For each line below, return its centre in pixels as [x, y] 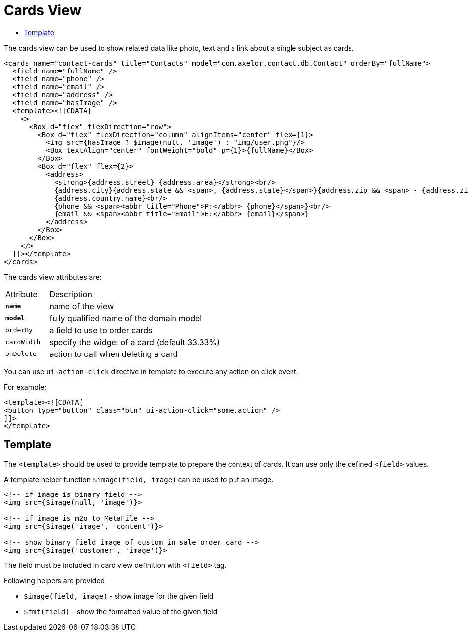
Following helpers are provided [55, 580]
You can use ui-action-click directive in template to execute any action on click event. [151, 371]
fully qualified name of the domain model [126, 318]
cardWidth [23, 342]
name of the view [82, 306]
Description [71, 294]
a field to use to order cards [101, 330]
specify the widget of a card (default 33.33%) [135, 342]
